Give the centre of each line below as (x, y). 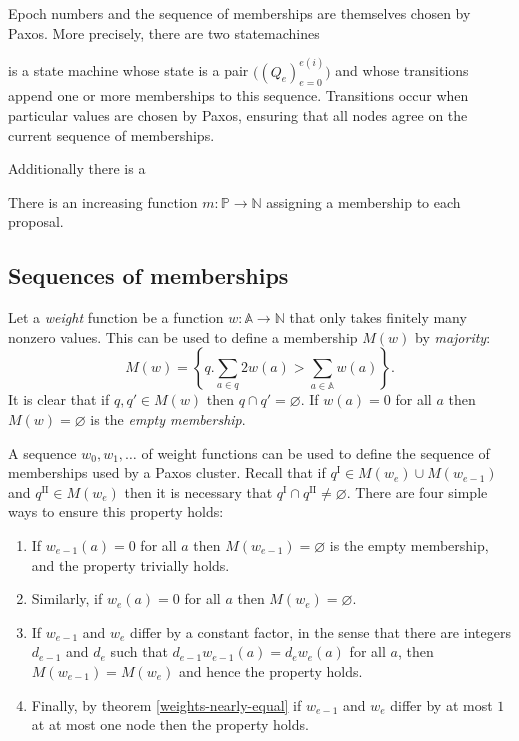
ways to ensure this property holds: (116, 511)
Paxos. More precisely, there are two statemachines (164, 32)
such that (139, 651)
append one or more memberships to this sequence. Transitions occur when (238, 95)
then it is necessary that (198, 491)
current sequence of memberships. (111, 134)
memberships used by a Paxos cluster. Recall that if (167, 472)
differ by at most (441, 704)
